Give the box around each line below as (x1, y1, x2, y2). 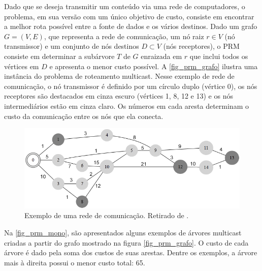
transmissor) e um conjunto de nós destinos (4, 41, 139, 51)
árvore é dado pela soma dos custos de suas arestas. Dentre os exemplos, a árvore (4, 247, 257, 258)
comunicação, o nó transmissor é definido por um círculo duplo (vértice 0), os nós (4, 80, 257, 91)
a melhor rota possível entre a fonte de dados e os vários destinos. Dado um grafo (4, 21, 257, 32)
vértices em (4, 61, 39, 71)
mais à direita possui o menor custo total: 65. (4, 257, 145, 267)
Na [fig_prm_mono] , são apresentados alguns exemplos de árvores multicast (4, 227, 242, 237)
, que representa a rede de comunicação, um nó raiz (44, 31, 204, 41)
